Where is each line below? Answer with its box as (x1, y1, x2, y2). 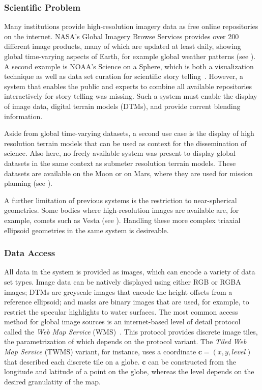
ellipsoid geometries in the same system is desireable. (4, 225, 169, 235)
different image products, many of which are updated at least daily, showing (4, 41, 241, 51)
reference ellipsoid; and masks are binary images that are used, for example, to (4, 296, 249, 307)
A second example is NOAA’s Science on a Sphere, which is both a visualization (4, 61, 254, 71)
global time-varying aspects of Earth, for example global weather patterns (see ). (4, 51, 256, 61)
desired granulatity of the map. (4, 376, 101, 386)
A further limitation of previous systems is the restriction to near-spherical (4, 194, 237, 205)
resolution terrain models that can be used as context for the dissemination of (4, 137, 247, 148)
